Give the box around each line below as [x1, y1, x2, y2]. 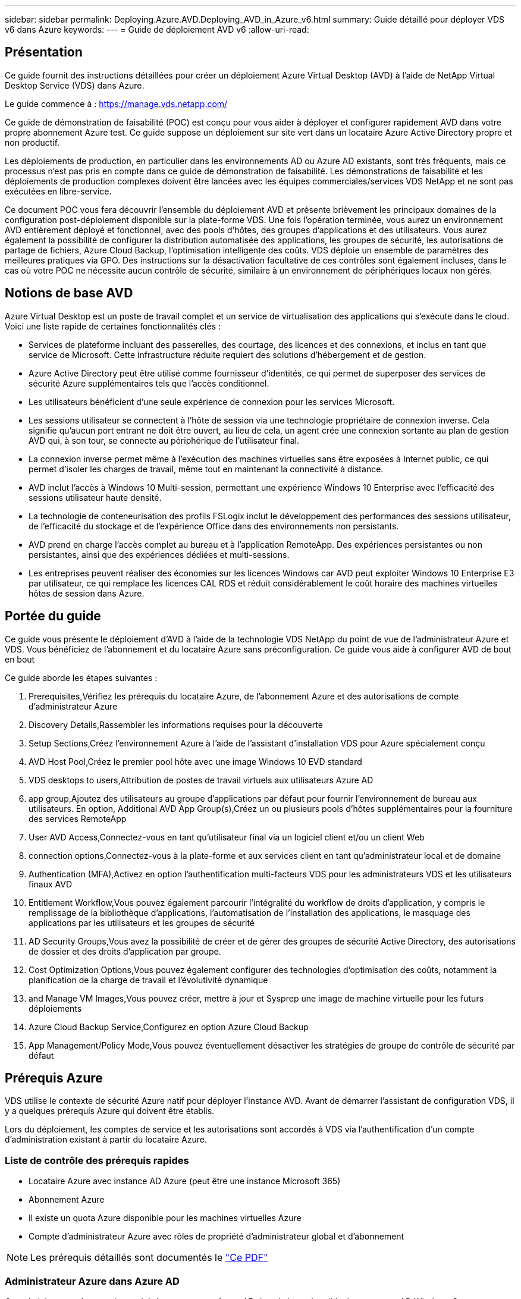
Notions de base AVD [5, 285, 133, 301]
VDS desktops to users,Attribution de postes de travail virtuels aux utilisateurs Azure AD [29, 774, 374, 785]
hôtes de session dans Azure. [29, 588, 145, 598]
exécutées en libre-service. [5, 186, 112, 196]
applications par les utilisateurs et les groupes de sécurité [29, 917, 255, 928]
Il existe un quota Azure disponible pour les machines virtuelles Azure [29, 1213, 302, 1223]
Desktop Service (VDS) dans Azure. [5, 80, 145, 90]
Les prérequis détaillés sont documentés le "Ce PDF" [30, 1251, 268, 1264]
